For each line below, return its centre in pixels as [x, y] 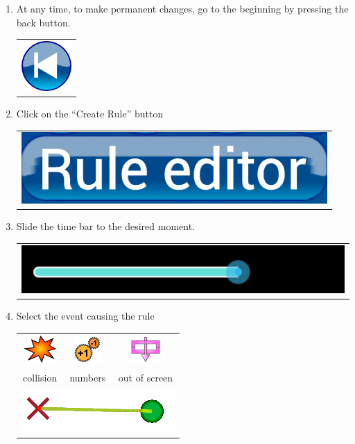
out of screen [146, 378]
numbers [88, 378]
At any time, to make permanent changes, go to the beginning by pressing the [182, 8]
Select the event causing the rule [85, 316]
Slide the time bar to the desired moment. [105, 226]
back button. [43, 22]
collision [40, 378]
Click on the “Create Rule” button [90, 114]
